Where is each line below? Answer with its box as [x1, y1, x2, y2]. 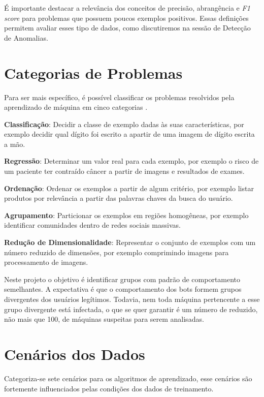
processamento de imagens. [4, 257, 88, 267]
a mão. [4, 138, 25, 149]
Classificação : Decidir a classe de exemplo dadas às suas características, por [4, 118, 244, 129]
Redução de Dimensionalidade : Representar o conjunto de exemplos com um [4, 237, 256, 248]
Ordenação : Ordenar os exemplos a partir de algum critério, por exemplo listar [4, 182, 254, 193]
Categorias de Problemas [4, 62, 183, 83]
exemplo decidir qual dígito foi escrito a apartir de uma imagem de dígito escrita [4, 129, 255, 139]
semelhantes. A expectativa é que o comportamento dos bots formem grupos [4, 284, 242, 294]
